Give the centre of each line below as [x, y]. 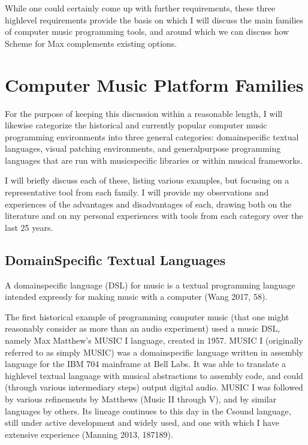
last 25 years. [29, 227]
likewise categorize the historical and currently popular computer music [136, 125]
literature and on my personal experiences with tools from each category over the [154, 216]
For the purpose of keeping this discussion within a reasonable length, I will [144, 113]
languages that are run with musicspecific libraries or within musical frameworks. [154, 160]
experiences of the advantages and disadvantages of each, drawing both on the [148, 204]
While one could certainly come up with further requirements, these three [140, 8]
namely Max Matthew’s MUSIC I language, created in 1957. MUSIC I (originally [154, 340]
